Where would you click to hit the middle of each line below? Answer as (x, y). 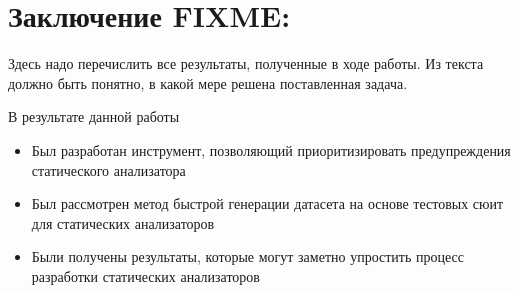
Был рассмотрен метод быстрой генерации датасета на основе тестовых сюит (267, 203)
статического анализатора (108, 169)
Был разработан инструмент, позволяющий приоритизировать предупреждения (271, 149)
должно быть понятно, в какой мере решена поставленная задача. (208, 82)
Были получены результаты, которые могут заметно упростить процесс (247, 256)
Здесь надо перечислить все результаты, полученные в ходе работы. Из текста (246, 63)
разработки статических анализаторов (145, 275)
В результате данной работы (94, 116)
